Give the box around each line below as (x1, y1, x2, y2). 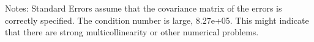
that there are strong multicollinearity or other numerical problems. (5, 26, 259, 38)
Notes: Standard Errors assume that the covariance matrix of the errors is (5, 2, 282, 14)
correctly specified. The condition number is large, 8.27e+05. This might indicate (5, 13, 309, 26)
